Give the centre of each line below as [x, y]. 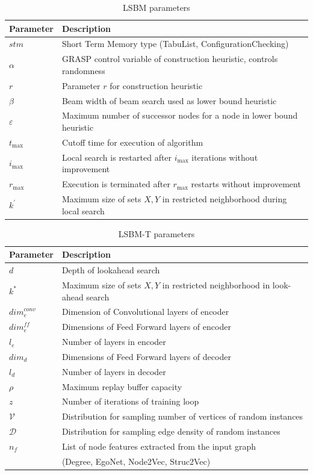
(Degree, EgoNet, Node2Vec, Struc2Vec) [136, 461]
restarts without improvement [246, 184]
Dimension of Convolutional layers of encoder [145, 312]
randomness [83, 70]
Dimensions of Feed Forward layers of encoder [146, 327]
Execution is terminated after [116, 184]
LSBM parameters [156, 7]
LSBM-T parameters [156, 233]
